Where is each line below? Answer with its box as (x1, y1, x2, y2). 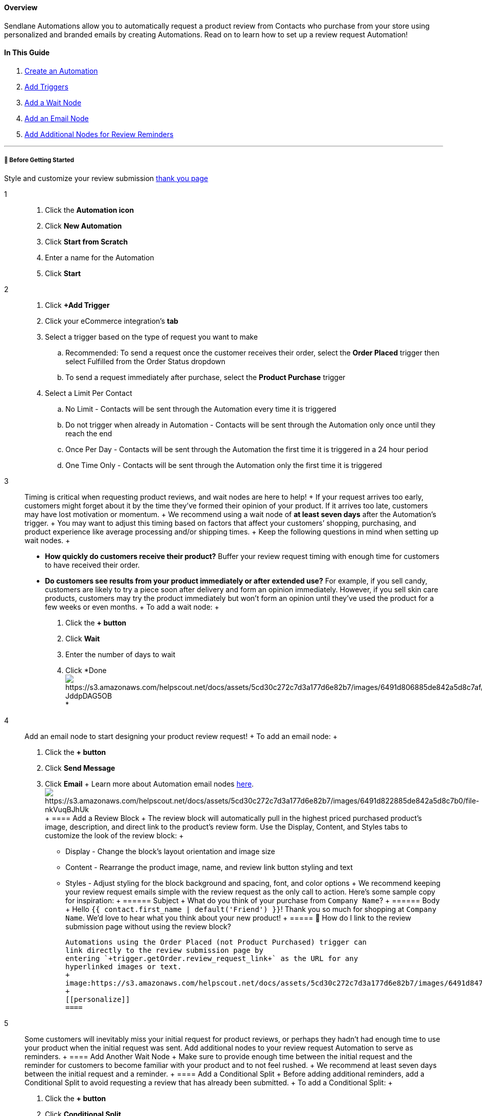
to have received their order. (45, 560, 140, 569)
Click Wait (65, 634, 100, 643)
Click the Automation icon (45, 205, 134, 214)
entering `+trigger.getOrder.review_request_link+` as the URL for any (65, 954, 358, 963)
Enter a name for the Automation (45, 253, 154, 262)
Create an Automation (25, 66, 98, 75)
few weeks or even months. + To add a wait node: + (45, 602, 220, 611)
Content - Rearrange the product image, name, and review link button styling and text (65, 862, 353, 872)
